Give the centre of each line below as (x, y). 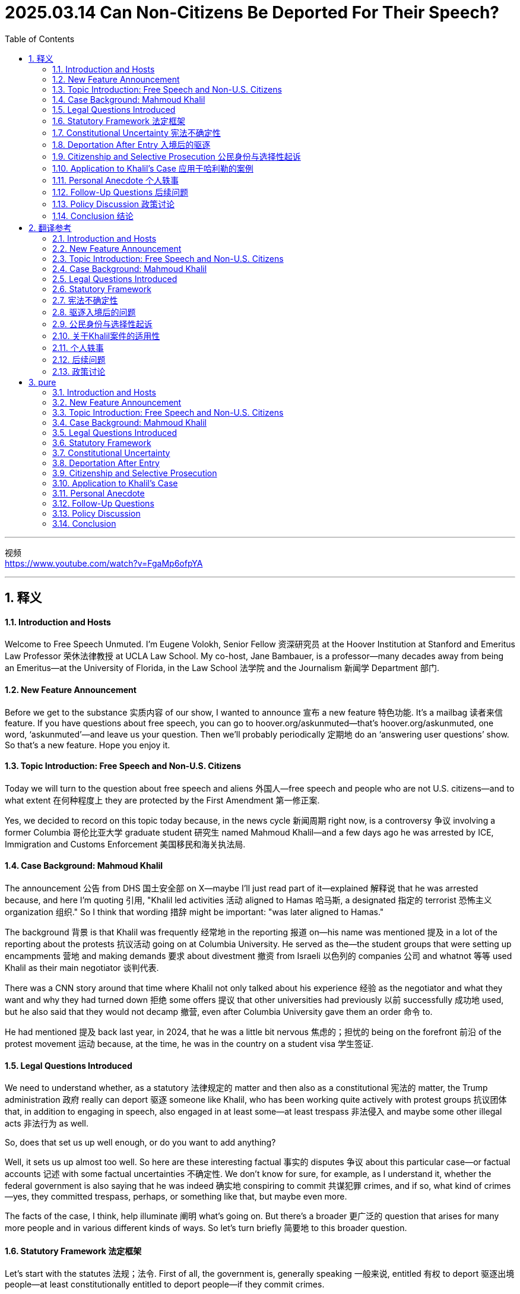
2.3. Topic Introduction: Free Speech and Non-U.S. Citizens (168, 258)
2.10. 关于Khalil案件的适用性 (106, 336)
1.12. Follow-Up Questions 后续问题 (121, 192)
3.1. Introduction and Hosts (104, 392)
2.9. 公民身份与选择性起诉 (102, 324)
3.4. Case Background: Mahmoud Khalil (129, 422)
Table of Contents (40, 39)
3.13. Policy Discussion (96, 513)
